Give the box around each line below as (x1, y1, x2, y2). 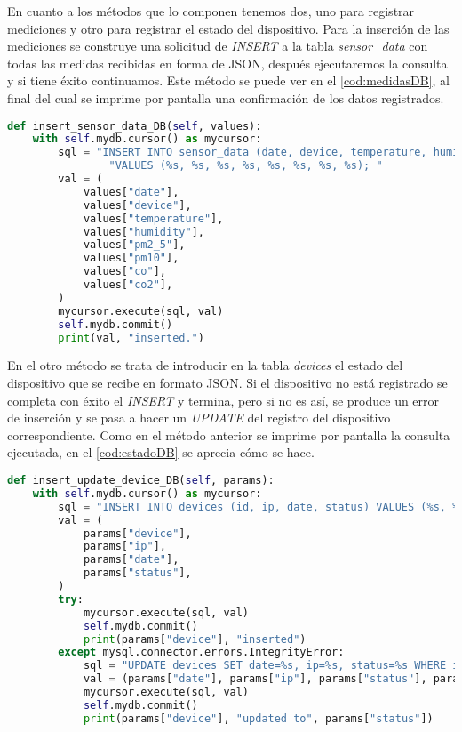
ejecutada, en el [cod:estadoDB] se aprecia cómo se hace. (7, 443, 315, 462)
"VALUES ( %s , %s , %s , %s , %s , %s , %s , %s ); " (108, 159, 383, 173)
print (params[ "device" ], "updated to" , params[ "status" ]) (83, 712, 434, 725)
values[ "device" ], (83, 198, 192, 212)
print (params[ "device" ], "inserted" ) (83, 632, 307, 646)
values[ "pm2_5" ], (83, 238, 186, 252)
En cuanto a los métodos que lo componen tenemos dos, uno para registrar (7, 2, 415, 20)
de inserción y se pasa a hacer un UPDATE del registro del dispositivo (7, 408, 391, 427)
